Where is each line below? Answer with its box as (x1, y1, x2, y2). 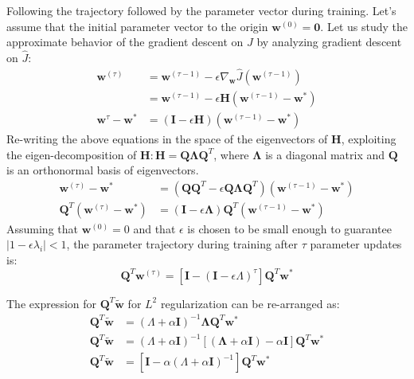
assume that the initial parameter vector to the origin (6, 18, 268, 34)
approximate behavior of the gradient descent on (6, 33, 244, 50)
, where (213, 146, 249, 162)
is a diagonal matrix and (265, 146, 385, 162)
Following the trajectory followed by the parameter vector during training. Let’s (6, 2, 396, 18)
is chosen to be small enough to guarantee (187, 220, 392, 236)
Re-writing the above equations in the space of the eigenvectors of (6, 130, 328, 147)
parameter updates (310, 236, 402, 252)
